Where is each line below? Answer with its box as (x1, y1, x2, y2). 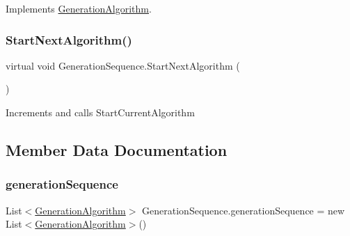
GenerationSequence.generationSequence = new (142, 203, 345, 217)
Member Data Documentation (6, 139, 228, 160)
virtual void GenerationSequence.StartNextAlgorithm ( (6, 58, 240, 72)
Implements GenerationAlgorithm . (6, 1, 152, 15)
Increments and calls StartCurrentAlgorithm (6, 105, 195, 119)
